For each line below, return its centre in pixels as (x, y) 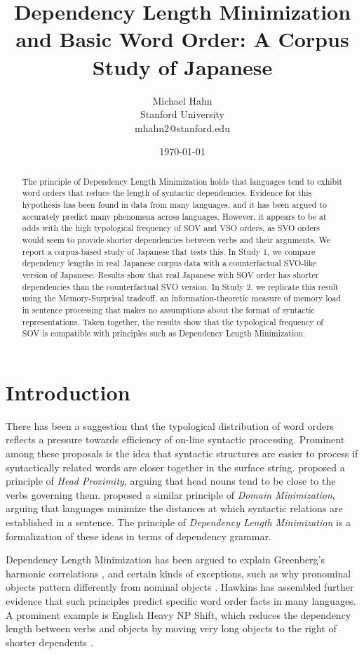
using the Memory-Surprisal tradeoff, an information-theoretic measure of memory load (182, 298)
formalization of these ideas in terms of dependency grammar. (139, 536)
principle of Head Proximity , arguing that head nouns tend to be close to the (171, 481)
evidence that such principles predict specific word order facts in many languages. (181, 600)
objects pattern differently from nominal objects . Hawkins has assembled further (180, 587)
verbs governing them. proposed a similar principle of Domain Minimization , (170, 494)
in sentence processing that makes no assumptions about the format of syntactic (168, 309)
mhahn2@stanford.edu (182, 127)
